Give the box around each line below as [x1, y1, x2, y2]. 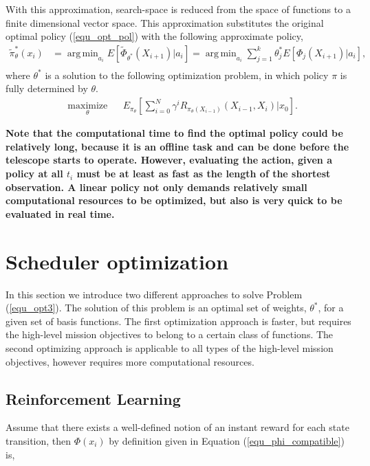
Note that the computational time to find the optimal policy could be [6, 126, 343, 140]
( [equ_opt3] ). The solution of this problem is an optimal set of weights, [6, 300, 307, 315]
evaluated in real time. [6, 206, 115, 221]
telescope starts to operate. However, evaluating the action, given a [6, 153, 332, 167]
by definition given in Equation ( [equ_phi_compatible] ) [109, 433, 345, 447]
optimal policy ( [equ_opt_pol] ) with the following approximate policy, [6, 29, 303, 43]
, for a [318, 300, 344, 315]
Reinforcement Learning [6, 388, 181, 409]
